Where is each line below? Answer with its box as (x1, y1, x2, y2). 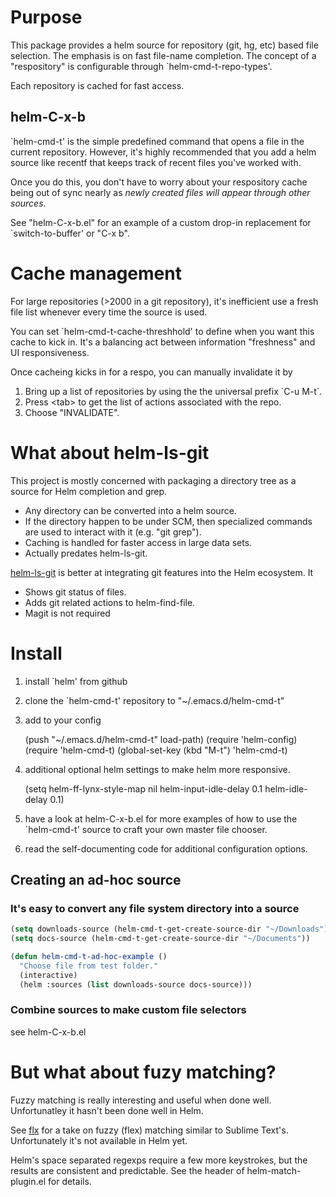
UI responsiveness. (10, 346, 90, 358)
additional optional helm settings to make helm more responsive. (24, 763, 291, 775)
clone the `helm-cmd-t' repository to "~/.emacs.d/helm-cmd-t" (24, 694, 285, 706)
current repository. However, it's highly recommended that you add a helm (10, 146, 317, 158)
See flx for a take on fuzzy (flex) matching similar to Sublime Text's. (10, 1124, 289, 1136)
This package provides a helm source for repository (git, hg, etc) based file (10, 39, 319, 51)
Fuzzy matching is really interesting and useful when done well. (10, 1094, 272, 1106)
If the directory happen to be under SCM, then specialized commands (24, 515, 313, 527)
